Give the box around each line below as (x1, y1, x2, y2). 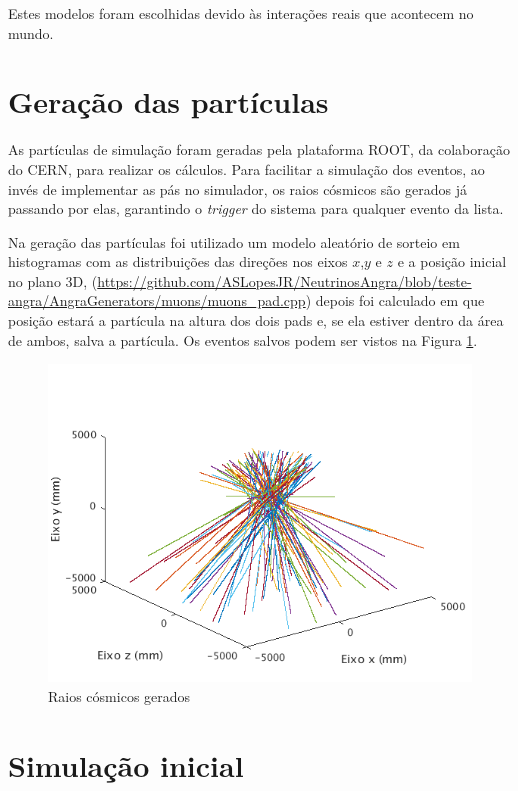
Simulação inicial (8, 744, 244, 785)
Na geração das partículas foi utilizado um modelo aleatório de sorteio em (8, 231, 460, 252)
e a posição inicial (397, 251, 507, 272)
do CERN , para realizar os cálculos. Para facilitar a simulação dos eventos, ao (8, 158, 485, 179)
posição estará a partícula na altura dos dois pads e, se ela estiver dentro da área (8, 310, 504, 331)
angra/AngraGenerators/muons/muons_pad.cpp (8, 290, 306, 311)
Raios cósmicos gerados (48, 685, 191, 706)
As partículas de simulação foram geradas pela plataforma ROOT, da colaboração (8, 139, 510, 160)
